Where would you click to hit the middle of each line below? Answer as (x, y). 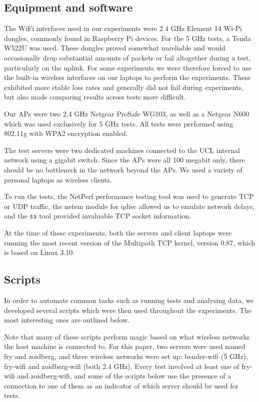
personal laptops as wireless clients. (58, 179)
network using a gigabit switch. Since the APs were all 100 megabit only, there (124, 160)
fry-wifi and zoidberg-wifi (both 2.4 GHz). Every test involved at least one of (122, 366)
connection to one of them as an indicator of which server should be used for (121, 385)
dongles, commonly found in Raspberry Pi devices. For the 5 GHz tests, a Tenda (127, 38)
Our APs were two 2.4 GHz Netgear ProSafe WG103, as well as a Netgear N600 (127, 113)
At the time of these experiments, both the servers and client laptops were (118, 232)
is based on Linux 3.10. (39, 252)
